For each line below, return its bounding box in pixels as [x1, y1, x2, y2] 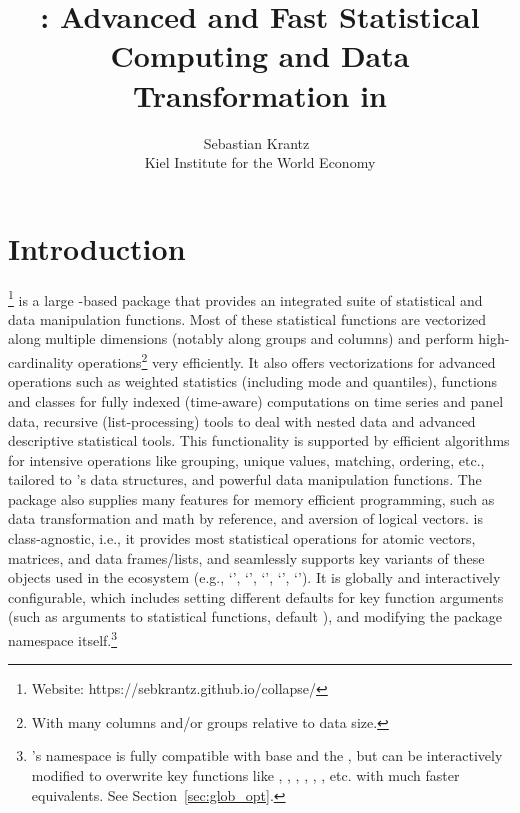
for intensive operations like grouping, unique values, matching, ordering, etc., [8, 449, 485, 470]
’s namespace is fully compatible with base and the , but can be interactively [31, 745, 503, 766]
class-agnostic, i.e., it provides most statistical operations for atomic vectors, [8, 528, 476, 549]
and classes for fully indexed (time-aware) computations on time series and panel [8, 390, 504, 411]
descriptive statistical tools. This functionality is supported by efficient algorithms [8, 430, 510, 451]
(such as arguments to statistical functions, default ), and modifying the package [8, 606, 503, 627]
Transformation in [133, 74, 387, 115]
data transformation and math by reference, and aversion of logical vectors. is [8, 508, 483, 529]
